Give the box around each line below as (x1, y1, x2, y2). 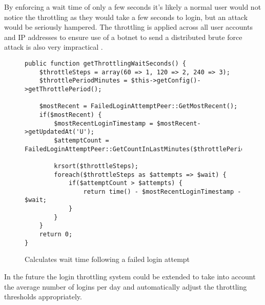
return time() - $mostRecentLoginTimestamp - (83, 188, 241, 195)
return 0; (39, 231, 73, 238)
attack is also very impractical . (4, 42, 103, 52)
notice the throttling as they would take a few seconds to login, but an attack (4, 11, 248, 22)
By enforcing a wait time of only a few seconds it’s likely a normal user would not (4, 2, 261, 12)
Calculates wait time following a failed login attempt (25, 254, 190, 265)
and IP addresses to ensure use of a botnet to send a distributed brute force (4, 31, 242, 42)
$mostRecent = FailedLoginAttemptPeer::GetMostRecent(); (39, 103, 238, 110)
